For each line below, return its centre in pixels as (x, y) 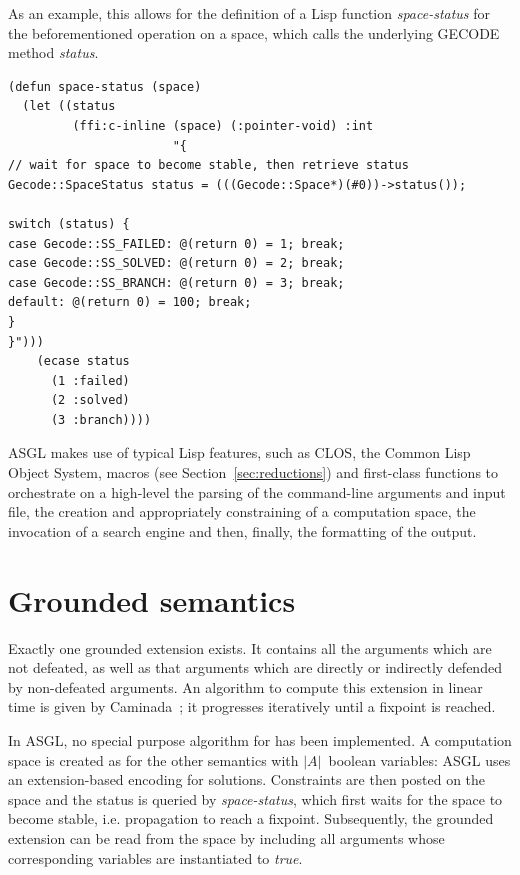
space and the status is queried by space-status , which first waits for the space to (255, 798)
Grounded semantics (152, 599)
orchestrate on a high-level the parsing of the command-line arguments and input (257, 491)
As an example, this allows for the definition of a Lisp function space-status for (249, 13)
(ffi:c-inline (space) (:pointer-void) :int (223, 125)
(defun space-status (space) (105, 86)
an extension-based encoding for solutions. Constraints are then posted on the (247, 779)
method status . (53, 52)
